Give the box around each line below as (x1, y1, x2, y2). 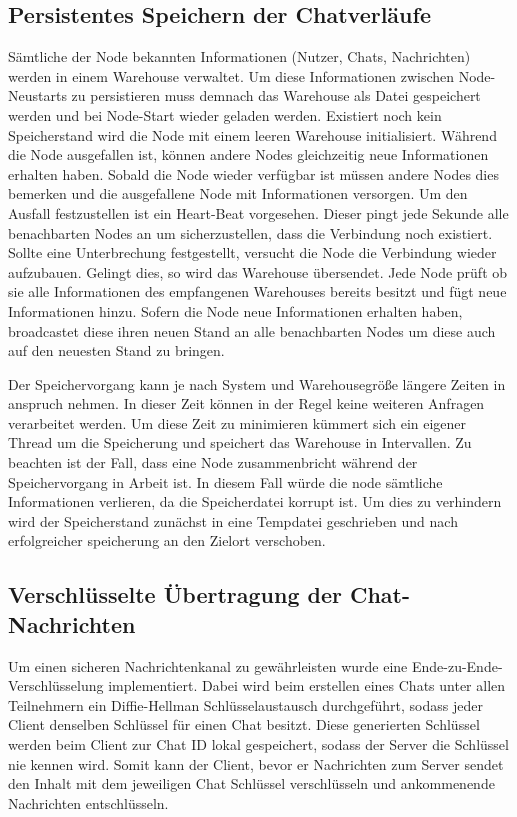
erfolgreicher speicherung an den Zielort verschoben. (8, 530, 326, 551)
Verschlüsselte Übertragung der (8, 579, 342, 610)
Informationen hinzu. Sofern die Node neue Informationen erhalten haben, (8, 300, 463, 321)
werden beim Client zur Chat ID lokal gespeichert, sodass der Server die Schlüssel (8, 734, 509, 755)
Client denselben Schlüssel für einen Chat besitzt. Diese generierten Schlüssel (8, 714, 480, 735)
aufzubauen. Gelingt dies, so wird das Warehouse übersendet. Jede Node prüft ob (8, 261, 508, 282)
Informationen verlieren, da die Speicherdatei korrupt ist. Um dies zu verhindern (8, 491, 502, 512)
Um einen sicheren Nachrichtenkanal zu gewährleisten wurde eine (8, 655, 408, 676)
